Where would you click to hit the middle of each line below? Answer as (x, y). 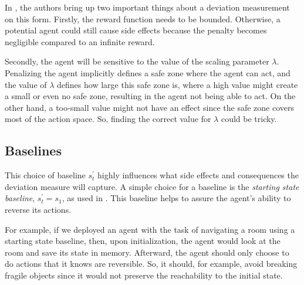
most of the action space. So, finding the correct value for (108, 119)
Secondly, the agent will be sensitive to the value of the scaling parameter (137, 61)
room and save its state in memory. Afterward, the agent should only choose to (147, 252)
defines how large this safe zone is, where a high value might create (178, 84)
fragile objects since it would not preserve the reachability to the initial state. (144, 275)
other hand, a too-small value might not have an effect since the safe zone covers (150, 107)
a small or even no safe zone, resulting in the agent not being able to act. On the (150, 96)
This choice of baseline (45, 175)
